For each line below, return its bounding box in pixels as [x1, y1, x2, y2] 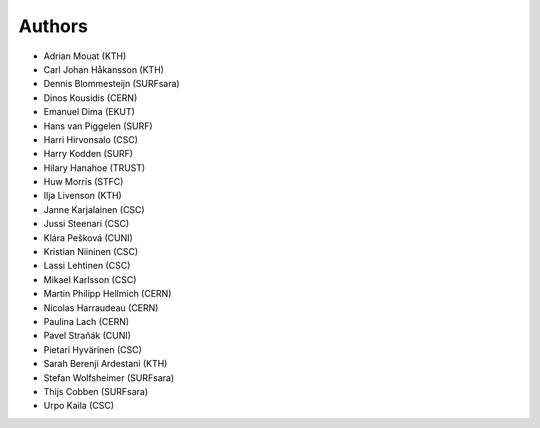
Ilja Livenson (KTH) [43, 190, 122, 202]
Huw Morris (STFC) [43, 176, 124, 188]
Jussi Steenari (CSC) [43, 218, 130, 230]
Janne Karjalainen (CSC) [43, 203, 145, 215]
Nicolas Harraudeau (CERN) [43, 301, 159, 314]
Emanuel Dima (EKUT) [43, 106, 135, 118]
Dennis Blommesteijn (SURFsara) [43, 78, 180, 90]
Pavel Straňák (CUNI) [43, 330, 132, 342]
